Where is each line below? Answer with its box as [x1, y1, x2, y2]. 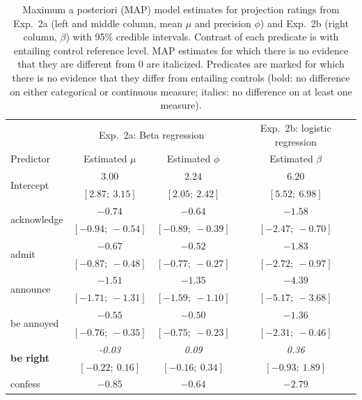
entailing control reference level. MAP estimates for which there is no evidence [13, 43, 349, 57]
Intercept [10, 177, 49, 192]
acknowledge [10, 212, 63, 226]
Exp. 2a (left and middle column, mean [13, 15, 182, 30]
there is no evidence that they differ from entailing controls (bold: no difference [12, 70, 350, 84]
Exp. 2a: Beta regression [98, 127, 205, 141]
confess [10, 376, 40, 391]
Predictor [10, 151, 51, 166]
